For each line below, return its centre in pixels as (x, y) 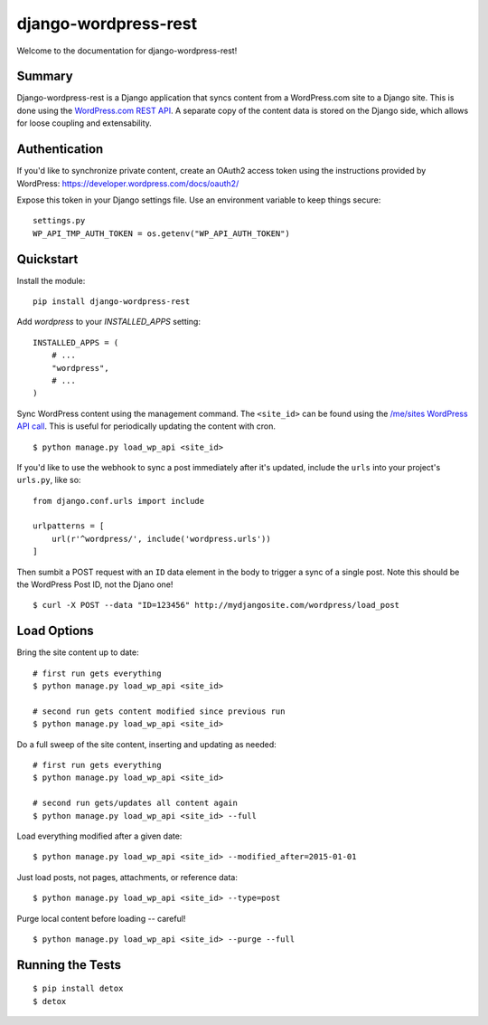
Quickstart (47, 259)
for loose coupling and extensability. (84, 123)
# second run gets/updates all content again (136, 803)
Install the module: (51, 280)
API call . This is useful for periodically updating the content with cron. (146, 426)
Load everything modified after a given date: (99, 836)
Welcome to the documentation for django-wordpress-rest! (127, 51)
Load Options (55, 631)
